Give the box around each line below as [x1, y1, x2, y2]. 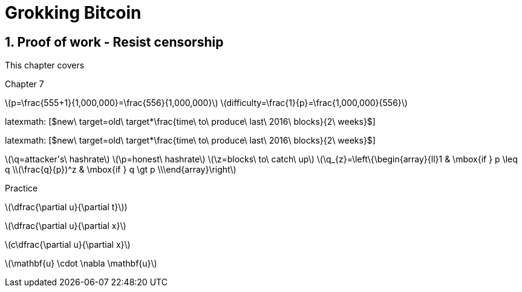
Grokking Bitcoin [5, 2, 142, 23]
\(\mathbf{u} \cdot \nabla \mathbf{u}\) [5, 258, 157, 269]
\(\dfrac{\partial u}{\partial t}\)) [5, 202, 128, 213]
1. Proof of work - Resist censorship [5, 34, 224, 50]
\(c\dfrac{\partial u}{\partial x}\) [5, 239, 131, 250]
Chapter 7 [5, 79, 44, 90]
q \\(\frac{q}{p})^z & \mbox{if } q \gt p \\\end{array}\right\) [5, 164, 237, 175]
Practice [5, 183, 38, 194]
